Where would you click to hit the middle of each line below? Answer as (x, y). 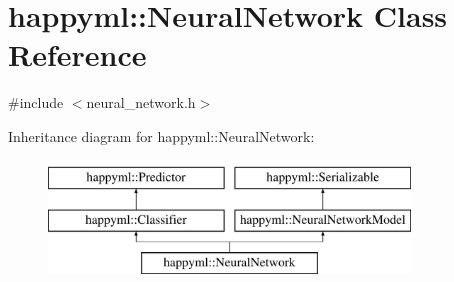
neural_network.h (141, 102)
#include (36, 102)
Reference (77, 54)
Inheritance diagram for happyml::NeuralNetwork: (161, 135)
